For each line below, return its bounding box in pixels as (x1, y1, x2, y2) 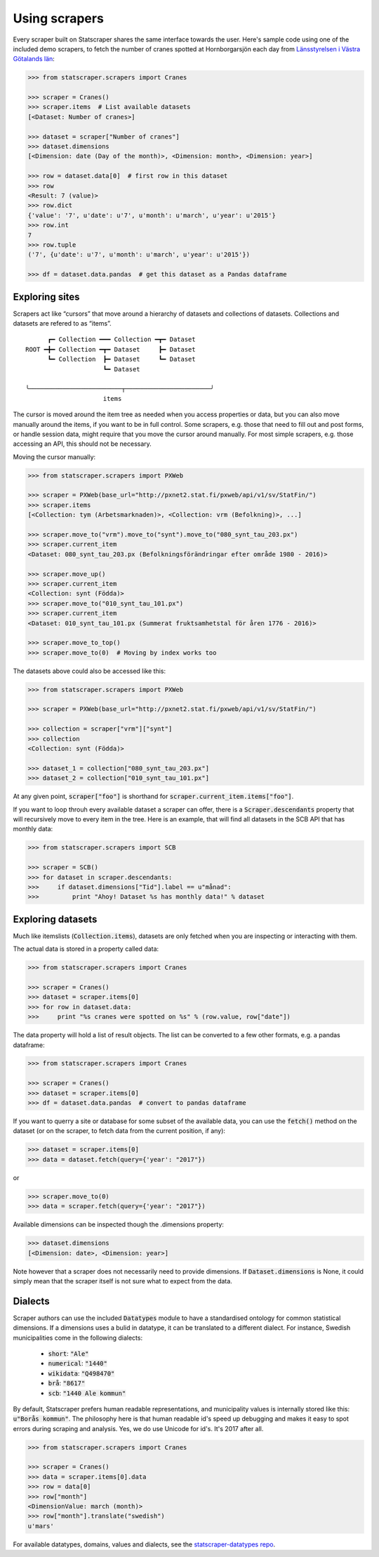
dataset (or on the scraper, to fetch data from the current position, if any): (13, 1127, 226, 1135)
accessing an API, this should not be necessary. (13, 440, 152, 448)
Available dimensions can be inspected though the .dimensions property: (13, 1220, 225, 1229)
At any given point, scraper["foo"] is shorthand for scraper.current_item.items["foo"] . (13, 792, 294, 801)
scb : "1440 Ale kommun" (48, 1389, 126, 1397)
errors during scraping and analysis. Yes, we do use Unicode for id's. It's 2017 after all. (13, 1424, 264, 1433)
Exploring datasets (13, 913, 98, 925)
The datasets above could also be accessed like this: (13, 667, 166, 675)
